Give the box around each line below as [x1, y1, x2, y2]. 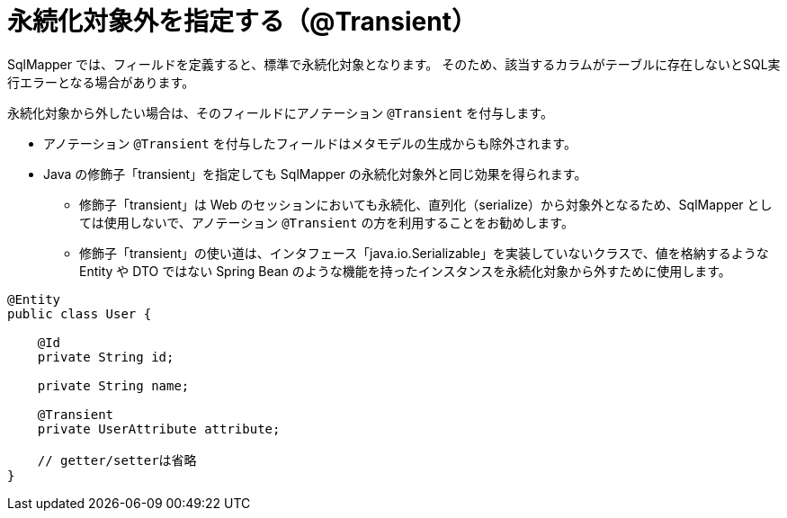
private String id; [37, 349, 174, 364]
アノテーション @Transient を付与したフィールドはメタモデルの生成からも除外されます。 [43, 135, 577, 151]
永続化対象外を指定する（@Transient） [7, 6, 477, 37]
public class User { [7, 306, 152, 321]
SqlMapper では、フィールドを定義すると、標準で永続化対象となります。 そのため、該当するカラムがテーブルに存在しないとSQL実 [7, 56, 781, 72]
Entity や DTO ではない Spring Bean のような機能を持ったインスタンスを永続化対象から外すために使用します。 [79, 263, 731, 279]
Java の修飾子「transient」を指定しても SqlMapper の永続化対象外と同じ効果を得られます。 [43, 165, 587, 182]
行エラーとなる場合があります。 [7, 74, 195, 90]
